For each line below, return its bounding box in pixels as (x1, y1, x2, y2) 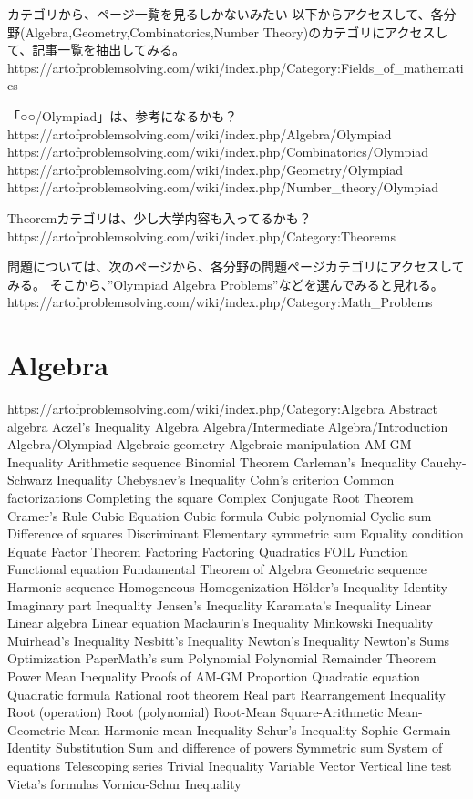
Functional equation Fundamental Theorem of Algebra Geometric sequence (7, 559, 427, 579)
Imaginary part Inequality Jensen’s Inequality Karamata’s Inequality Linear (7, 595, 432, 614)
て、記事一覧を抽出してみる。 (7, 40, 185, 59)
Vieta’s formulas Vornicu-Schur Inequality (7, 773, 242, 793)
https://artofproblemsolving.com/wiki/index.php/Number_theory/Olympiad (7, 178, 438, 197)
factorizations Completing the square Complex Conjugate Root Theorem (7, 488, 414, 507)
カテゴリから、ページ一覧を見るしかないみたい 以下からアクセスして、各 (7, 5, 444, 23)
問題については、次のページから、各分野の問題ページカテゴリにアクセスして (7, 257, 465, 276)
